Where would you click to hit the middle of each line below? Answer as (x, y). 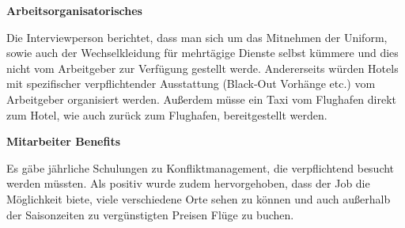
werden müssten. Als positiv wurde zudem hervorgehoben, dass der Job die (188, 183)
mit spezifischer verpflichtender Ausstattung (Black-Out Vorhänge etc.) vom (191, 84)
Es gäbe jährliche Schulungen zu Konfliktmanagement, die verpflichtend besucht (201, 167)
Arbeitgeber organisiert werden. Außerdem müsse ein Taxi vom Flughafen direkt (202, 99)
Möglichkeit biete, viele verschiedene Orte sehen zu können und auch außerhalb (199, 198)
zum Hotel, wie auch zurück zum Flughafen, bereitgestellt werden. (167, 114)
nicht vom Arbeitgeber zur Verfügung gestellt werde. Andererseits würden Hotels (202, 68)
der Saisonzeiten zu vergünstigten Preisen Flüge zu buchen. (150, 214)
